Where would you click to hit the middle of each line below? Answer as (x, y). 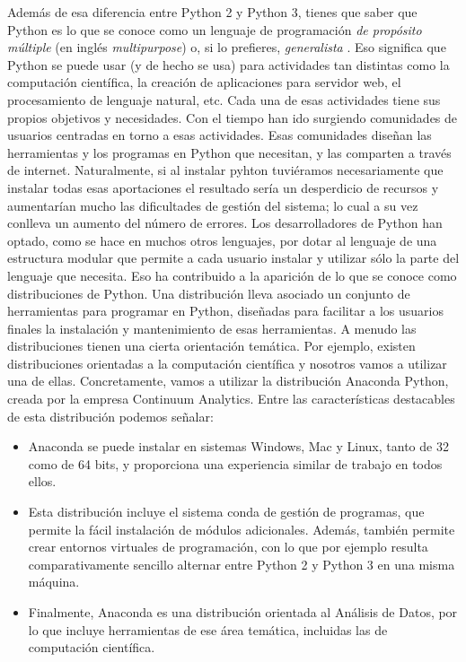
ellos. (42, 481)
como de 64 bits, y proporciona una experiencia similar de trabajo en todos (235, 463)
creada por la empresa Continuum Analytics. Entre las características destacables (231, 399)
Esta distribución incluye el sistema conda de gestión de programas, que (226, 512)
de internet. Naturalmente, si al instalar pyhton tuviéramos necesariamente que (225, 170)
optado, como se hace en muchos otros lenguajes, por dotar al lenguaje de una (222, 240)
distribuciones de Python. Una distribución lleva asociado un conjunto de (209, 293)
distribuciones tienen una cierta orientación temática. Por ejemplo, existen (211, 346)
